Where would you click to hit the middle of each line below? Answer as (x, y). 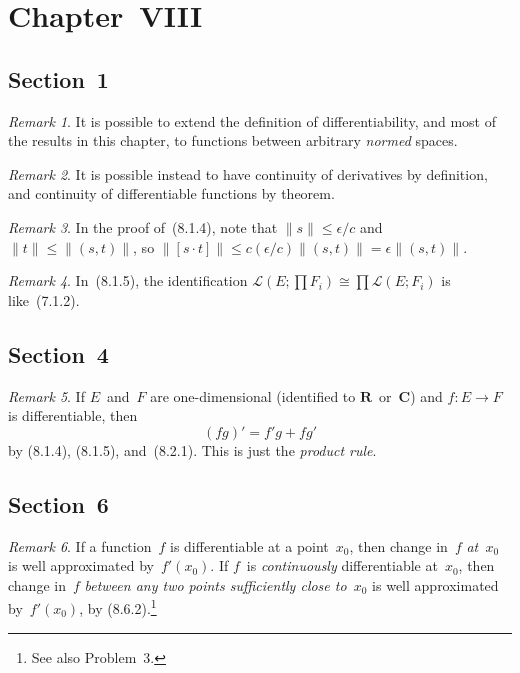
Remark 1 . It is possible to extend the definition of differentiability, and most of (252, 120)
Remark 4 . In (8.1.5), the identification (128, 280)
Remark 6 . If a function (80, 545)
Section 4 (58, 353)
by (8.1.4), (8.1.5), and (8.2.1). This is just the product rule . (192, 449)
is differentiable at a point (249, 545)
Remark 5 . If (46, 395)
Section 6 (58, 503)
